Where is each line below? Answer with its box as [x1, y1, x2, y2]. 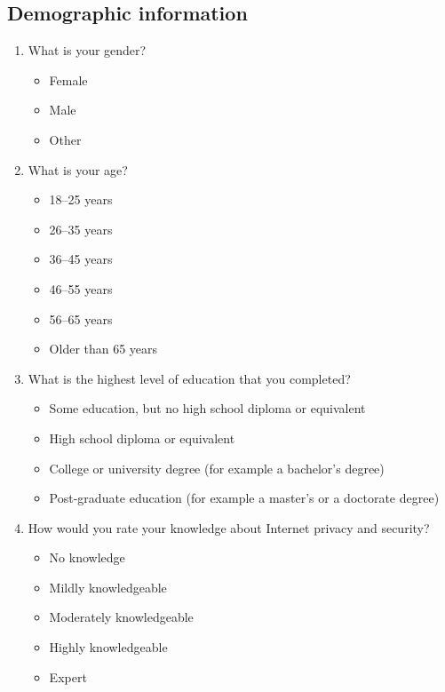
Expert [49, 667, 87, 686]
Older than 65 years [49, 339, 158, 358]
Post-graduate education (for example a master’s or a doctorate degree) [49, 489, 440, 507]
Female [49, 70, 88, 89]
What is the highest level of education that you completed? [28, 369, 351, 387]
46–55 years [49, 279, 113, 298]
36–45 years [49, 250, 113, 268]
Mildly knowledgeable [49, 577, 167, 596]
